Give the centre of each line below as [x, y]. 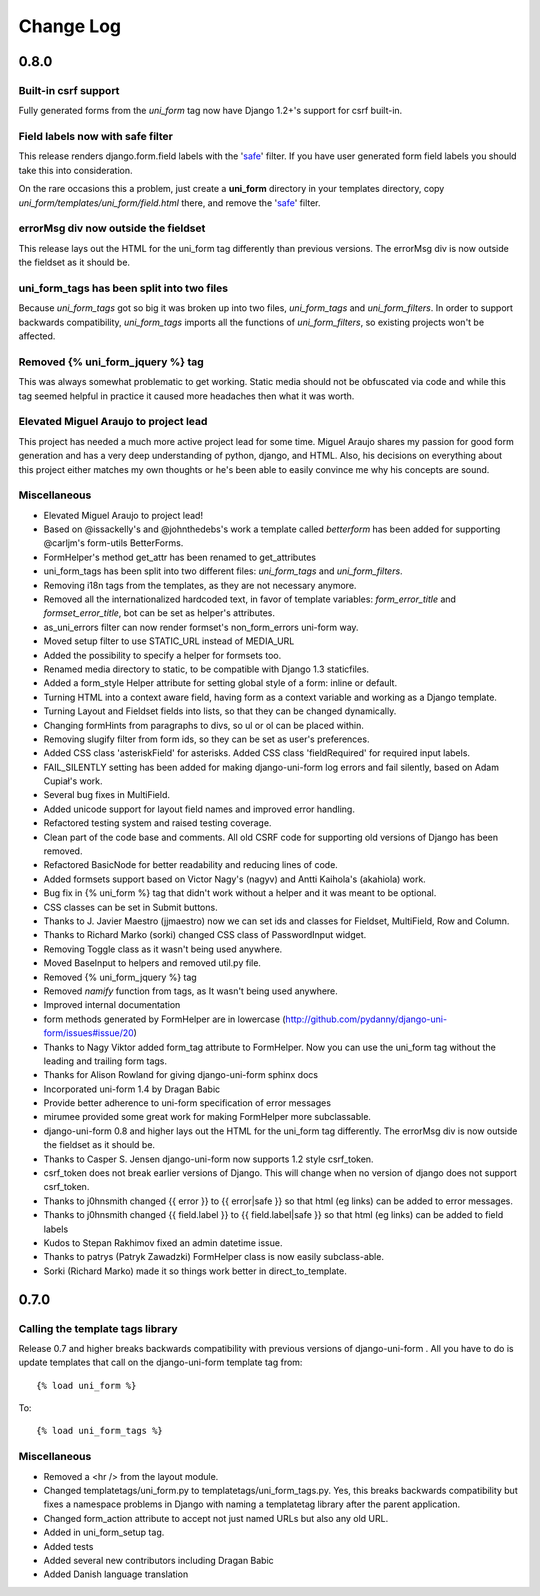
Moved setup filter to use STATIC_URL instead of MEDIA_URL [169, 641]
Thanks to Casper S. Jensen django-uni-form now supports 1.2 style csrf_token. [208, 1159]
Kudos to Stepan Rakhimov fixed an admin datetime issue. [163, 1242]
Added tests [68, 1546]
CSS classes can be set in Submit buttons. [131, 907]
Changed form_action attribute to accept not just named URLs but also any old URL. [216, 1518]
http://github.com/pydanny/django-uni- [366, 1019]
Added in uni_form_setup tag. [104, 1532]
